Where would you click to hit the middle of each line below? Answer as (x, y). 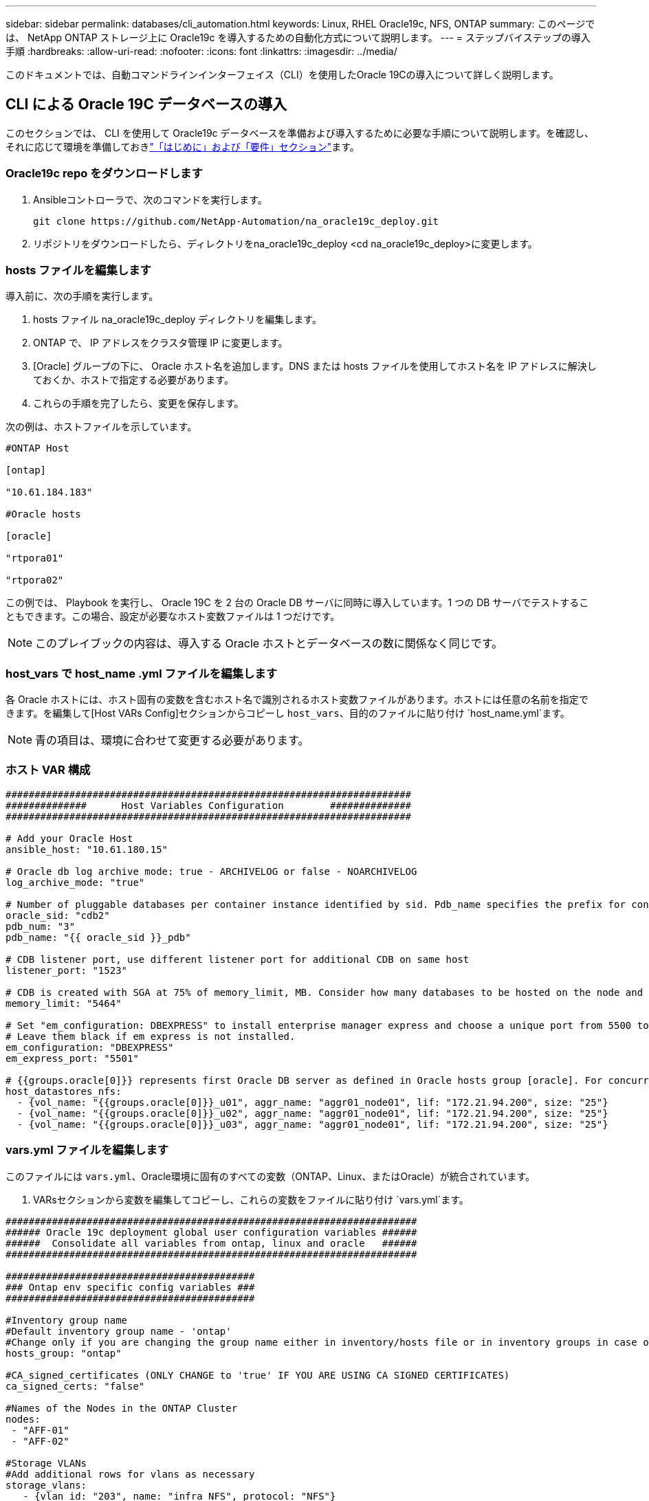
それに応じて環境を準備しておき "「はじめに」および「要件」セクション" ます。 (183, 146)
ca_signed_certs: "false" (75, 1386)
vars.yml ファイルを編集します (87, 1150)
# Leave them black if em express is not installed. (151, 1036)
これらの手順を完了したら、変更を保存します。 (139, 403)
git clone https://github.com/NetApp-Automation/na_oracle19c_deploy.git (236, 221)
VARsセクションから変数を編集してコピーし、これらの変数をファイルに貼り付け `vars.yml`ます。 (251, 1199)
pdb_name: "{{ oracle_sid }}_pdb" (98, 937)
